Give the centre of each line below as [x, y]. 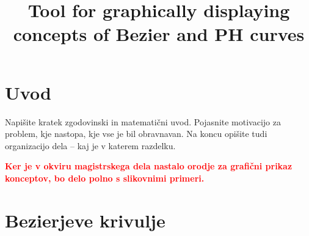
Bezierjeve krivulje [85, 220]
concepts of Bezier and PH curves [159, 34]
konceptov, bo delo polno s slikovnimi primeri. [105, 178]
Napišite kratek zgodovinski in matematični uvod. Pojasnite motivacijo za [143, 121]
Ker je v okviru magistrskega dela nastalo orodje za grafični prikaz [149, 166]
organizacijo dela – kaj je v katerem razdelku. [90, 145]
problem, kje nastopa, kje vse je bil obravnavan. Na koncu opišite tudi [136, 134]
